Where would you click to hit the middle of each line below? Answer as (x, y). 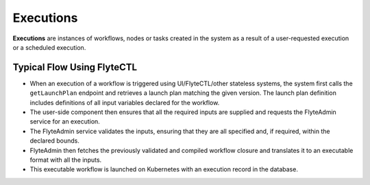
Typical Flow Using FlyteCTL (75, 67)
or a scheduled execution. (49, 47)
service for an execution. (65, 122)
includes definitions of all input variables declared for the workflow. (125, 102)
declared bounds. (55, 141)
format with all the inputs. (66, 160)
